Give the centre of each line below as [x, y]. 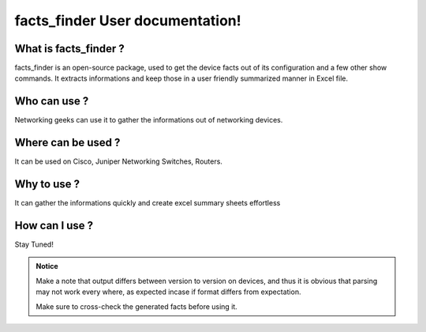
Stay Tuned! [34, 244]
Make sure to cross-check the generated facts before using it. [137, 306]
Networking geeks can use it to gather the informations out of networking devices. [149, 120]
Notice [47, 266]
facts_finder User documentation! [128, 21]
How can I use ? [54, 225]
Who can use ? [52, 102]
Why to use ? [47, 185]
